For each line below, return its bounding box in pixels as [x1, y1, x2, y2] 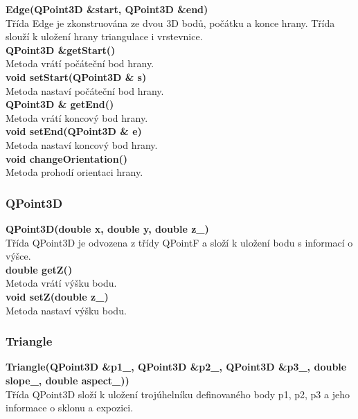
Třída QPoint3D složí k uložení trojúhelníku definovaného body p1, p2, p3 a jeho [6, 386, 350, 401]
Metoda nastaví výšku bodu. [6, 303, 127, 317]
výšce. [6, 249, 31, 263]
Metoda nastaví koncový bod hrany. [6, 137, 158, 152]
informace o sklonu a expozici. [6, 400, 134, 415]
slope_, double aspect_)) [6, 373, 129, 387]
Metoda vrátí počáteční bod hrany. [6, 56, 154, 71]
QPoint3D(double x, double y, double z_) [6, 221, 209, 235]
